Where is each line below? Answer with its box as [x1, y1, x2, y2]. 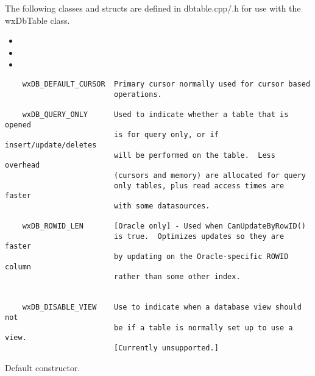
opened [5, 120, 31, 129]
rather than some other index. [113, 272, 241, 282]
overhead [5, 161, 40, 170]
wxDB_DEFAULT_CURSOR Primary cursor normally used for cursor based [22, 79, 311, 88]
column [5, 262, 31, 271]
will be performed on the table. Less [113, 151, 275, 160]
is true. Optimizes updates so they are [113, 232, 285, 241]
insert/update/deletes [5, 140, 97, 149]
